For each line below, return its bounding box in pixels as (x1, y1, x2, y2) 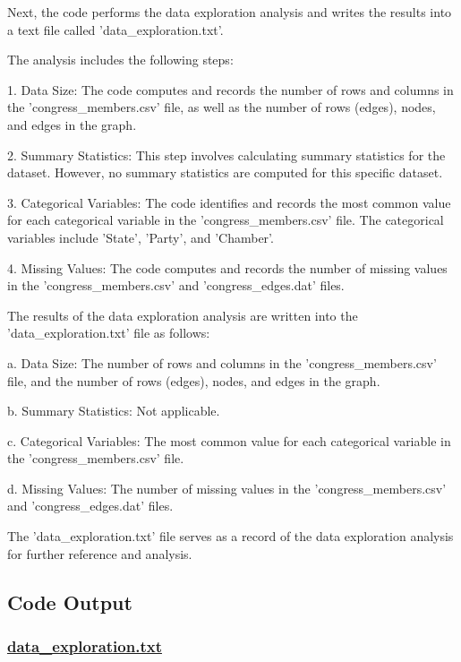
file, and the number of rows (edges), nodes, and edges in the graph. (7, 371, 380, 390)
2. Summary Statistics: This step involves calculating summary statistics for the (7, 145, 446, 164)
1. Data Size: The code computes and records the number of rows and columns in (7, 80, 454, 99)
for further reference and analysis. (7, 544, 192, 563)
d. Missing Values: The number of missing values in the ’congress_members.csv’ (7, 478, 447, 497)
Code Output (7, 588, 132, 615)
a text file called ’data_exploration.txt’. (7, 20, 224, 39)
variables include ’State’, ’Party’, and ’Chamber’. (7, 228, 274, 246)
